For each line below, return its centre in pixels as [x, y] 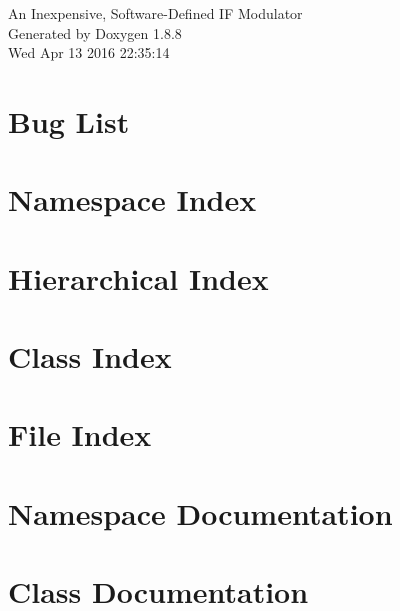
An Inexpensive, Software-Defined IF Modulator [155, 13]
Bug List [69, 120]
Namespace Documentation [200, 512]
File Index [80, 434]
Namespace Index [132, 199]
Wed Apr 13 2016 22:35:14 [89, 52]
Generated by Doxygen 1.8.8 [95, 32]
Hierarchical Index [138, 277]
